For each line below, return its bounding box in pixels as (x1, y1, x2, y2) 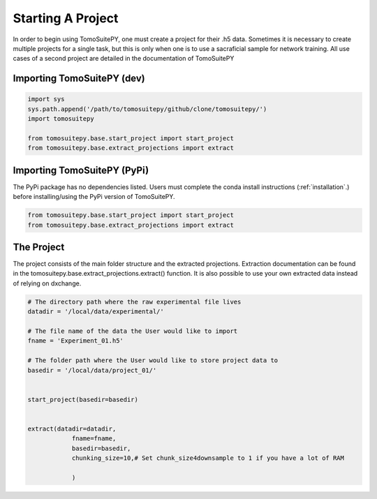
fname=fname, (71, 435, 117, 442)
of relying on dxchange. (13, 279, 82, 288)
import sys (27, 95, 65, 103)
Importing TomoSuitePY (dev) (13, 73, 146, 84)
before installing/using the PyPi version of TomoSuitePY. (13, 193, 175, 201)
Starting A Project (13, 10, 119, 26)
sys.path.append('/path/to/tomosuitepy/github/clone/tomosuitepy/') (27, 105, 267, 113)
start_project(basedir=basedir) (27, 395, 139, 403)
